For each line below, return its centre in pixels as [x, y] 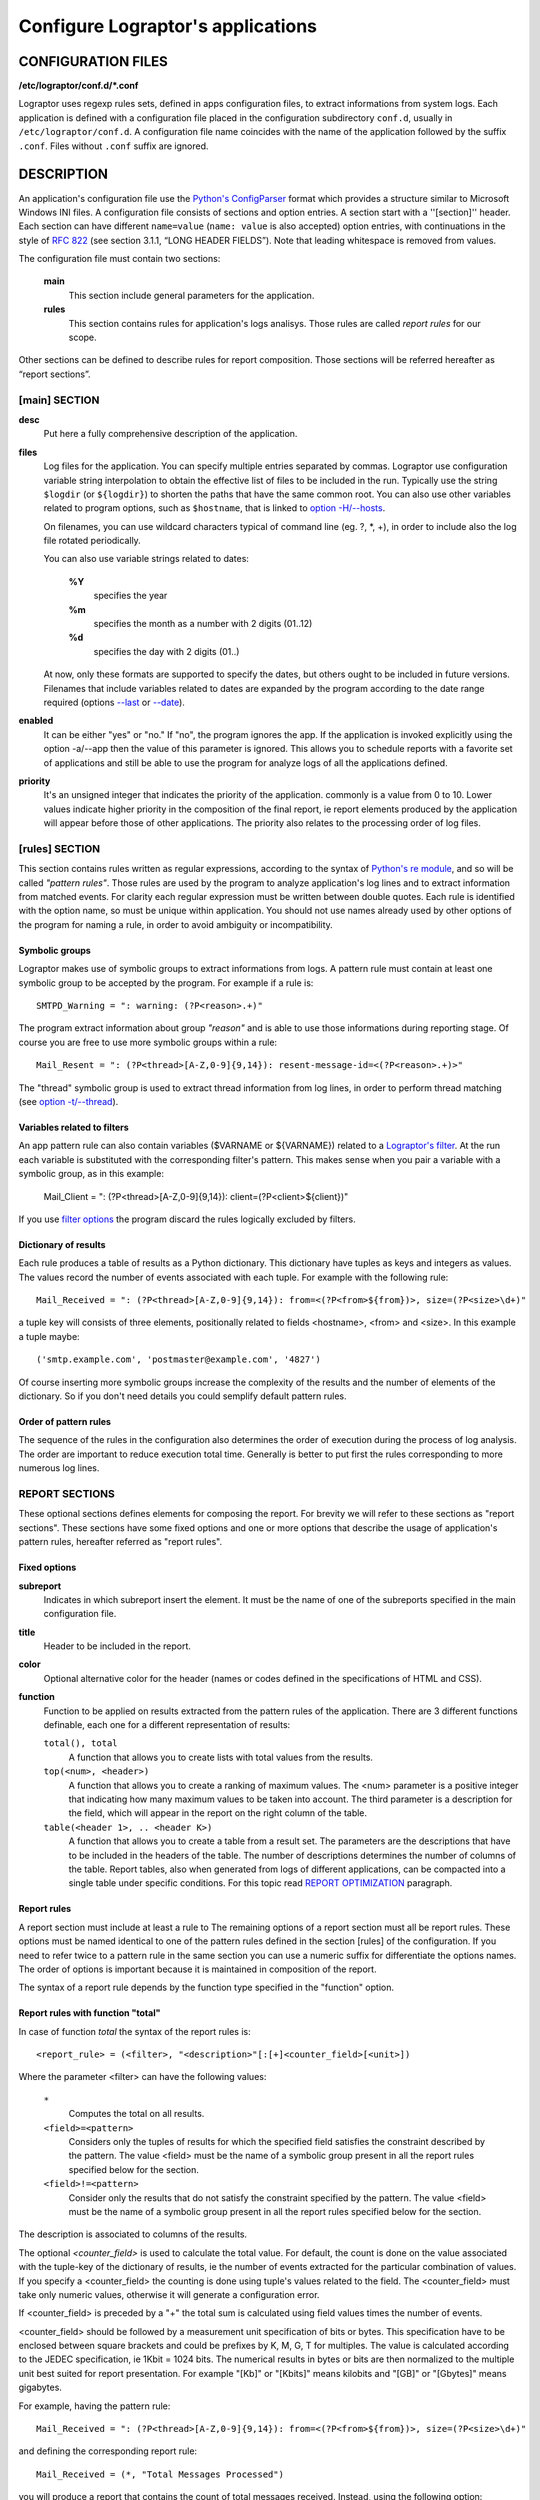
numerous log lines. [59, 1468]
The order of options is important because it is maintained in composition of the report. [197, 1969]
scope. [82, 337]
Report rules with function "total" [89, 2013]
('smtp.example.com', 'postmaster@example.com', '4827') [179, 1359]
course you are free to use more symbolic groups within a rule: [148, 1042]
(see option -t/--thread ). [68, 1101]
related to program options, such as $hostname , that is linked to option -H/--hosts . [214, 508]
